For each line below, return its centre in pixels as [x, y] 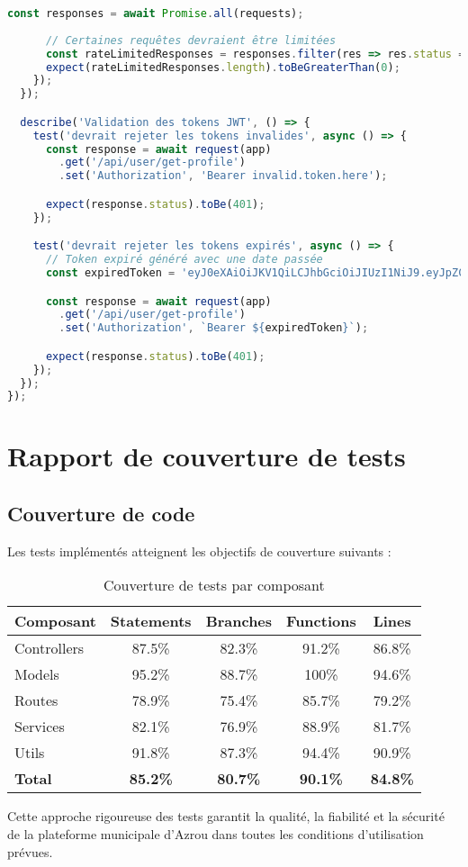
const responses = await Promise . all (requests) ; [156, 14]
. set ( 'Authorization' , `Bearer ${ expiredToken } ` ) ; [214, 328]
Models [37, 674]
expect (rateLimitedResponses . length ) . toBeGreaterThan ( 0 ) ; [223, 67]
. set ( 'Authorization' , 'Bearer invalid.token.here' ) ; [223, 176]
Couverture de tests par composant [214, 585]
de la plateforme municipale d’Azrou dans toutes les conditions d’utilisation [216, 834]
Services [40, 727]
